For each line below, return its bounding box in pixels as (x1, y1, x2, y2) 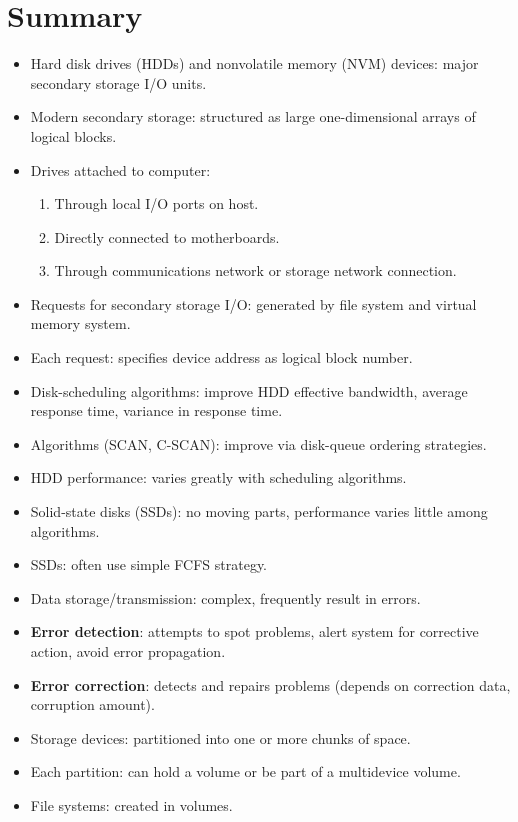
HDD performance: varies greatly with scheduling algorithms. (30, 467, 407, 488)
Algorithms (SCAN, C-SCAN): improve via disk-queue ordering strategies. (30, 433, 487, 454)
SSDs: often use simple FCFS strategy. (30, 554, 268, 575)
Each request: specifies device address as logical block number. (30, 347, 413, 368)
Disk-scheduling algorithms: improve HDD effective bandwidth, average (30, 380, 468, 401)
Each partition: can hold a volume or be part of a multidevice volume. (30, 761, 461, 782)
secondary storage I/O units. (30, 72, 207, 93)
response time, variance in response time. (30, 400, 283, 421)
